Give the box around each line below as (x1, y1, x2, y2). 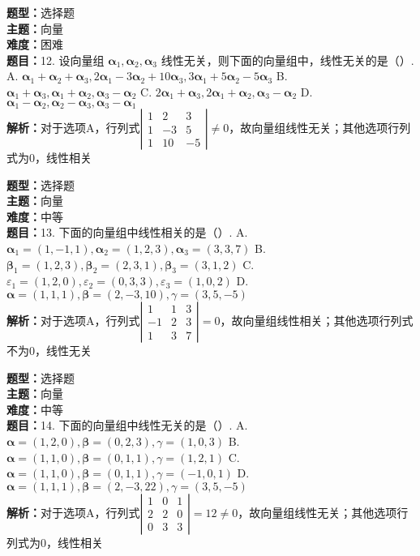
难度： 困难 (6, 36, 63, 53)
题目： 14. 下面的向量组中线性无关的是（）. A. (6, 417, 248, 434)
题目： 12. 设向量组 (6, 51, 105, 68)
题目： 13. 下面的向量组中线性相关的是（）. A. (6, 224, 248, 241)
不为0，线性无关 (6, 341, 92, 358)
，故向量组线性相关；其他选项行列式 (220, 311, 414, 328)
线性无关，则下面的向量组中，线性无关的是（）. (161, 51, 414, 68)
